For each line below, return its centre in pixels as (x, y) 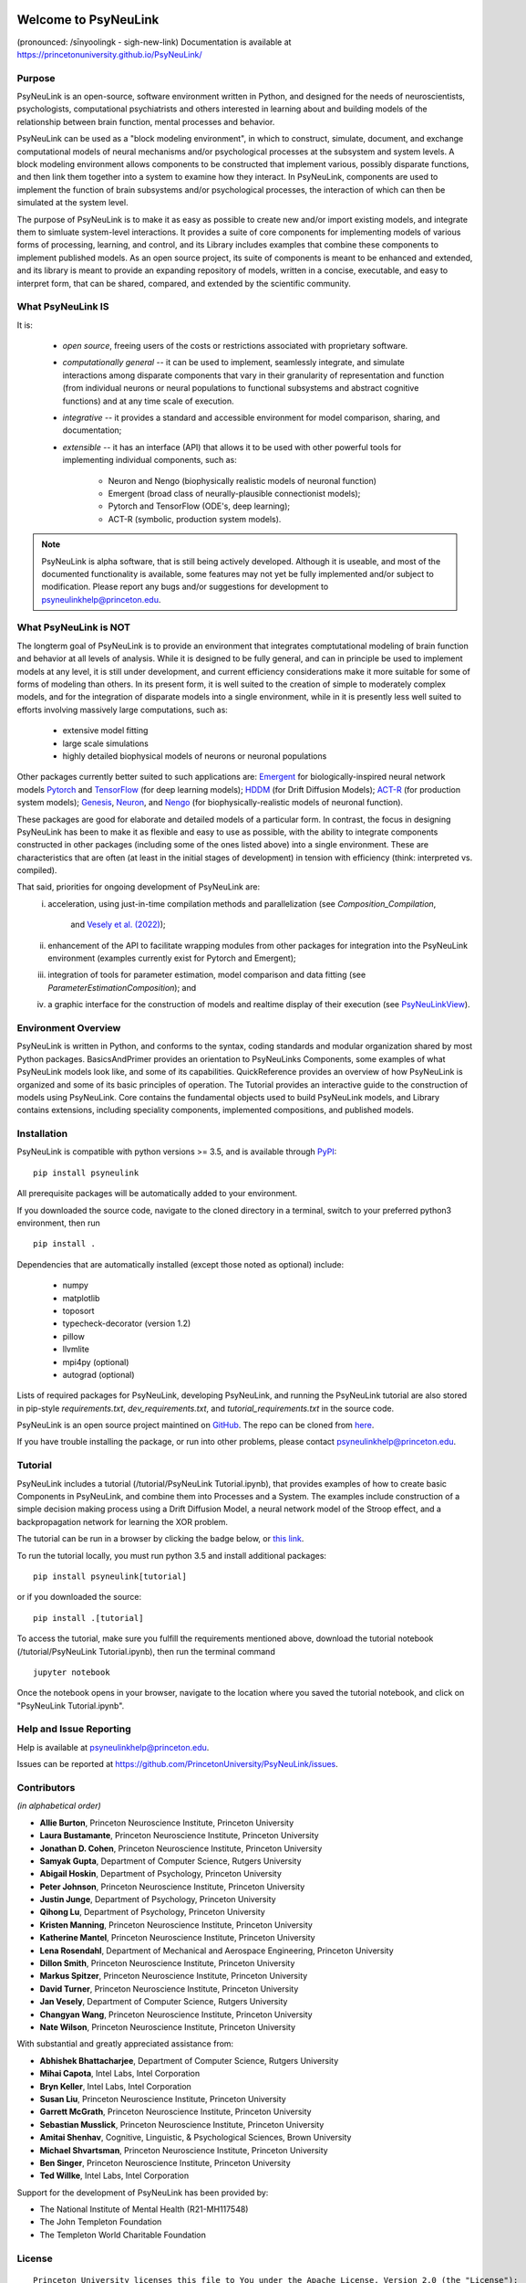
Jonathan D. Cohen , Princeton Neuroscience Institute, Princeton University (181, 1848)
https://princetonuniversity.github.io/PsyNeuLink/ (109, 54)
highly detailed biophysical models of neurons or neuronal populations (195, 756)
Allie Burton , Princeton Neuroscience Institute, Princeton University (167, 1823)
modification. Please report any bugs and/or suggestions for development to (185, 587)
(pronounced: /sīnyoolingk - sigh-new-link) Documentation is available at (154, 42)
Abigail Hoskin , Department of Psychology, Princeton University (161, 1874)
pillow (74, 1336)
